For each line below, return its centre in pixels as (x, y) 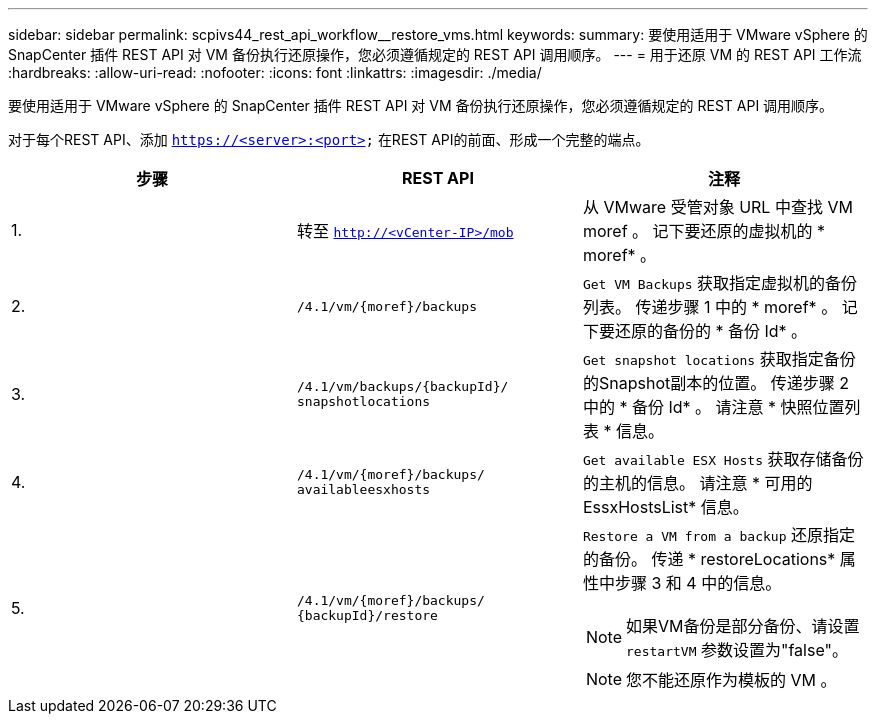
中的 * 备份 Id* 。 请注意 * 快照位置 (713, 407)
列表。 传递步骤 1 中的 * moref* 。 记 (720, 307)
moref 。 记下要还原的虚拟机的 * (704, 231)
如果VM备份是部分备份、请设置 (743, 626)
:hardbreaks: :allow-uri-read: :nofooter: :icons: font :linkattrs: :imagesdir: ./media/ (275, 72)
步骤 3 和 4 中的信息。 (698, 583)
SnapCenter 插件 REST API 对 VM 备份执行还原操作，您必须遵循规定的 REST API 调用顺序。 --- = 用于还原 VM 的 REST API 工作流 (435, 54)
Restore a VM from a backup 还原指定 (718, 535)
